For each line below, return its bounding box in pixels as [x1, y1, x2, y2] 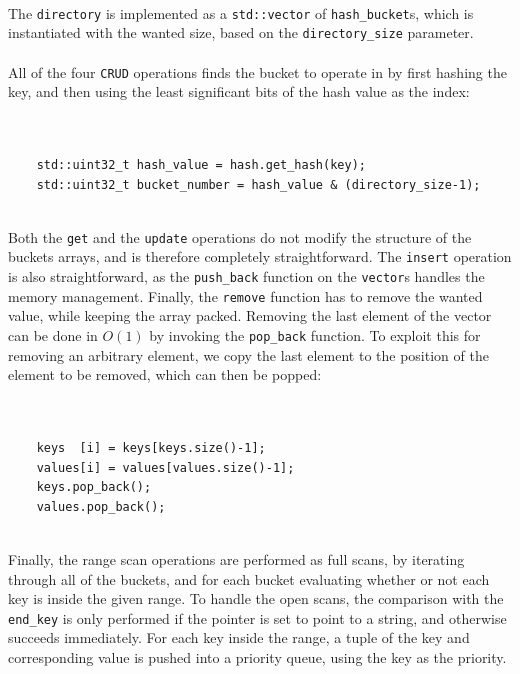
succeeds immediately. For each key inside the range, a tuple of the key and [8, 627, 470, 648]
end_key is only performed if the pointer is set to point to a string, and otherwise [8, 607, 507, 628]
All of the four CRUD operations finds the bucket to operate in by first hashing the [8, 61, 507, 82]
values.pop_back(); [36, 499, 166, 514]
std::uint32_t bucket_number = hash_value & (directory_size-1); [36, 177, 481, 192]
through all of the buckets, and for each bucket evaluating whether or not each [8, 568, 490, 589]
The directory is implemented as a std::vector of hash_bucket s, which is [8, 2, 474, 23]
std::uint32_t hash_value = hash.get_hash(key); [36, 157, 366, 172]
